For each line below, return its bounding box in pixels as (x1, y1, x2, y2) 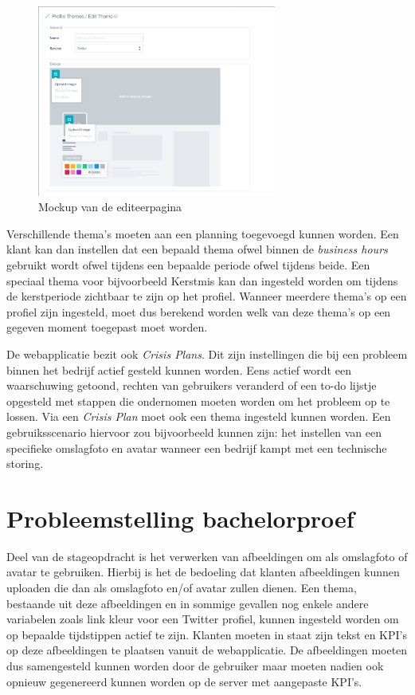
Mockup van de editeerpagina (38, 198, 182, 215)
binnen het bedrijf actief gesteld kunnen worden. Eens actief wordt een (6, 361, 351, 378)
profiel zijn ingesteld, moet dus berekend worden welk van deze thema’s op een (6, 303, 391, 320)
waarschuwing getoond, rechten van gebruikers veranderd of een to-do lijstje (6, 377, 377, 394)
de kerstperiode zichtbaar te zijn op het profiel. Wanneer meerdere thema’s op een (6, 288, 407, 304)
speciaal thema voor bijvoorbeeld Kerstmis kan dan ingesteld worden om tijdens (6, 272, 398, 289)
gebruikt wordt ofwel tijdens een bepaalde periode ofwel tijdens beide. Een (6, 257, 370, 273)
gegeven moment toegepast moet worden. (6, 319, 208, 336)
